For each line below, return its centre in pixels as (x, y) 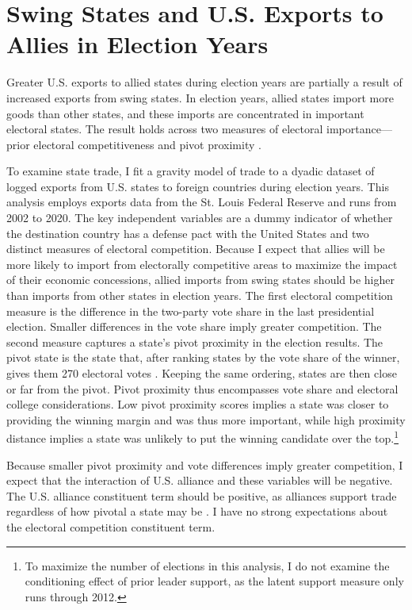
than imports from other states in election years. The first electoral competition (200, 295)
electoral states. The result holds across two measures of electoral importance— (199, 129)
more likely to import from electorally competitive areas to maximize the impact (202, 264)
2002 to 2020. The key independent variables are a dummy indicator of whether (200, 218)
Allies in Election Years (137, 44)
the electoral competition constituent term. (111, 527)
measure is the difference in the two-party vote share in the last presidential (191, 311)
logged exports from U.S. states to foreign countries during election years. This (198, 186)
